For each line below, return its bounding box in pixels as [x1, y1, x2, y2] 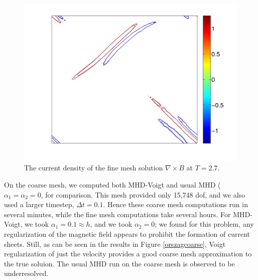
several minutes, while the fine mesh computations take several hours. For [4, 209, 231, 219]
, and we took [90, 219, 133, 229]
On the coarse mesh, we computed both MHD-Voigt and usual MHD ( [4, 179, 221, 190]
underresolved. [4, 268, 49, 278]
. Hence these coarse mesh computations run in [103, 199, 248, 210]
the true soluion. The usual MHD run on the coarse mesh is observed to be [4, 258, 235, 268]
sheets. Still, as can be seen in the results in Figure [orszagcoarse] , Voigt [4, 238, 226, 249]
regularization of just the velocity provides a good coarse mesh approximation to [4, 248, 252, 259]
